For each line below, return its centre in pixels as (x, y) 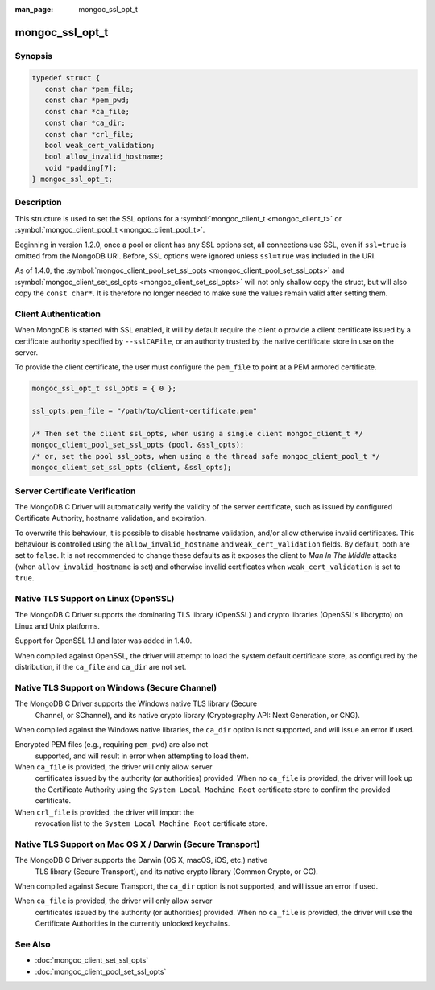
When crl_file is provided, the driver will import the (105, 812)
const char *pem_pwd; (87, 100)
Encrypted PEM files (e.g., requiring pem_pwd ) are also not (112, 745)
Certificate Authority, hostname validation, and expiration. (111, 518)
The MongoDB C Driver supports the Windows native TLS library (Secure (136, 703)
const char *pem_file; (89, 89)
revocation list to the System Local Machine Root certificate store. (151, 823)
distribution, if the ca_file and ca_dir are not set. (101, 666)
